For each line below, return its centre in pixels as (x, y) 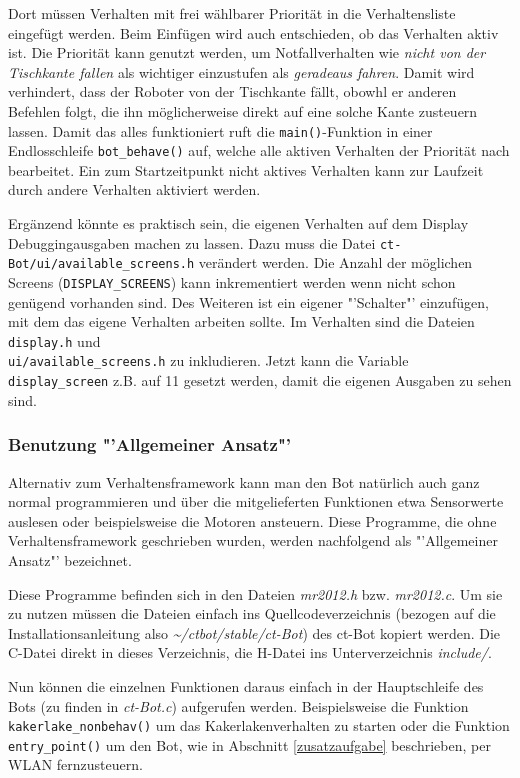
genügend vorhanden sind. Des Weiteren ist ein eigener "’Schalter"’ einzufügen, (248, 301)
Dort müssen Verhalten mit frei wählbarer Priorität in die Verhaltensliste (232, 13)
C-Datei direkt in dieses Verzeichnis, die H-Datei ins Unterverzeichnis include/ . (250, 652)
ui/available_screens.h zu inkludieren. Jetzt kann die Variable (208, 360)
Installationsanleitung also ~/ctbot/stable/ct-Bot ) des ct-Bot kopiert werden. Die (254, 632)
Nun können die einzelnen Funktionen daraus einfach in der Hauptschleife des (246, 685)
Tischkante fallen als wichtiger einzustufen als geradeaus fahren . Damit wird (241, 71)
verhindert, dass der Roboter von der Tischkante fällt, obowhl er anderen (232, 91)
